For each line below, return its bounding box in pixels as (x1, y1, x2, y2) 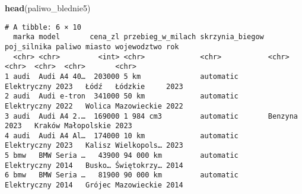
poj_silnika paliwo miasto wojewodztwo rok (5, 42, 179, 51)
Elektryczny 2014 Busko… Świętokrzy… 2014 (5, 161, 183, 170)
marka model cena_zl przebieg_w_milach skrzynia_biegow (13, 33, 264, 42)
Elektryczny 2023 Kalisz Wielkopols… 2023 (5, 141, 183, 150)
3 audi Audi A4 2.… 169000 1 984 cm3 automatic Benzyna (5, 112, 298, 120)
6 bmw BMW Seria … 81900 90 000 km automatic (5, 171, 239, 180)
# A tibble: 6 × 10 (5, 23, 81, 31)
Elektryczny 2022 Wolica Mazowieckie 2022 (5, 101, 183, 110)
